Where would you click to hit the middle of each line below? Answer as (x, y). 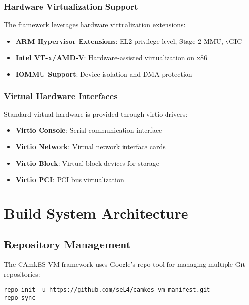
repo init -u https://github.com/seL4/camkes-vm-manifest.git (107, 290)
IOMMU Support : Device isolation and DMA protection (104, 74)
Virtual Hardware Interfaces (61, 95)
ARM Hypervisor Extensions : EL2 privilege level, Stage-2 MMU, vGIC (129, 41)
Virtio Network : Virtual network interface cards (90, 146)
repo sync (20, 298)
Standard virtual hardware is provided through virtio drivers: (96, 113)
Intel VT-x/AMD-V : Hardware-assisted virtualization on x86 (111, 57)
